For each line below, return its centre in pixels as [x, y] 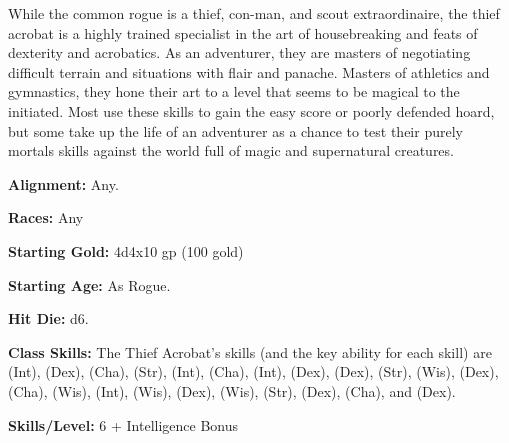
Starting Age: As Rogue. [89, 284]
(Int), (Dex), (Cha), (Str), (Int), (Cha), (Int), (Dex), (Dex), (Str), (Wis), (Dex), [253, 371]
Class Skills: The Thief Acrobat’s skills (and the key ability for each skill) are [250, 351]
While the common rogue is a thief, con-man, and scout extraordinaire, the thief [254, 13]
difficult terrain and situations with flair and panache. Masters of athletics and [249, 71]
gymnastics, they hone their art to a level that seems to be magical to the [234, 91]
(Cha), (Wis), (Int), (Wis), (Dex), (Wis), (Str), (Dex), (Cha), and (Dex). [232, 390]
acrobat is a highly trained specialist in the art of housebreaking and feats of [243, 32]
